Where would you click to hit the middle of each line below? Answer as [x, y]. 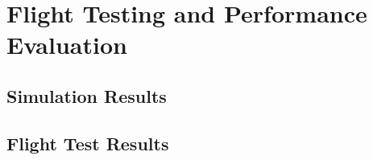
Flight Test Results [88, 143]
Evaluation [67, 45]
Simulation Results [87, 95]
